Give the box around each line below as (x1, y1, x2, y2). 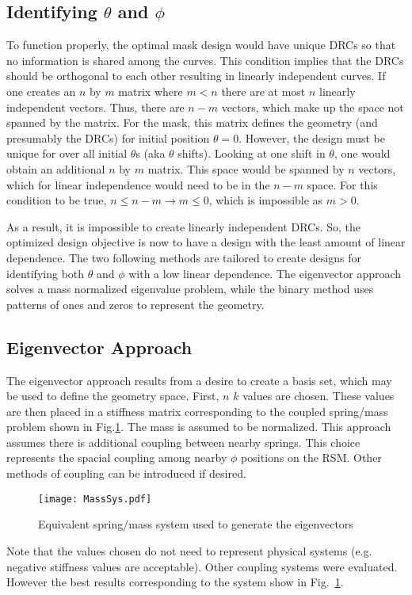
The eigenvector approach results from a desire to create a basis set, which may (6, 372, 392, 388)
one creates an (6, 82, 76, 99)
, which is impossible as (208, 192, 323, 208)
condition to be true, (6, 192, 107, 208)
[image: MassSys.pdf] (38, 493, 152, 505)
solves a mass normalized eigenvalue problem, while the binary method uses (6, 280, 374, 297)
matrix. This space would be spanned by (147, 160, 345, 177)
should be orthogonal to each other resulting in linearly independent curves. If (6, 67, 386, 84)
